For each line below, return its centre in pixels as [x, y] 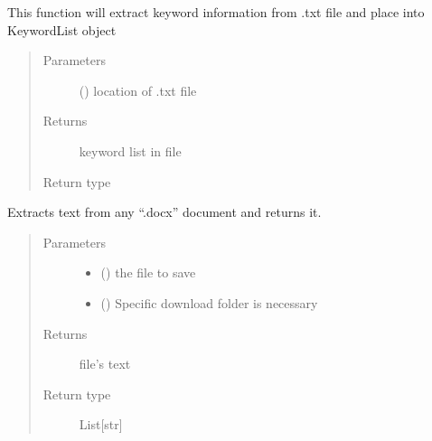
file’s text [105, 364]
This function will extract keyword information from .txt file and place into [216, 12]
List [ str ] [101, 424]
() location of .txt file [138, 90]
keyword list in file [130, 150]
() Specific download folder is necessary [209, 302]
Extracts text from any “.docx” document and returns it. [164, 212]
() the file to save [148, 272]
